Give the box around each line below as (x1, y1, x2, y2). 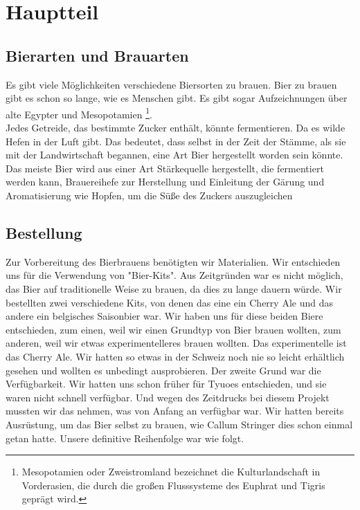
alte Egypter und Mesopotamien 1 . (6, 104, 152, 121)
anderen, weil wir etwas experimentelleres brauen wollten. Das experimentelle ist (6, 336, 347, 350)
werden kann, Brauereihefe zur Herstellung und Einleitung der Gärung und (6, 174, 325, 189)
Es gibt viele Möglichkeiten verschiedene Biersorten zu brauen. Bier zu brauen (6, 77, 337, 91)
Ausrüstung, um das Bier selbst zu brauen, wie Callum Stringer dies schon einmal (6, 417, 353, 431)
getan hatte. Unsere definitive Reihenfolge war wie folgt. (6, 430, 244, 445)
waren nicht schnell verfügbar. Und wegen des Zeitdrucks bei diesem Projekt (6, 390, 330, 404)
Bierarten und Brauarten (6, 44, 189, 66)
